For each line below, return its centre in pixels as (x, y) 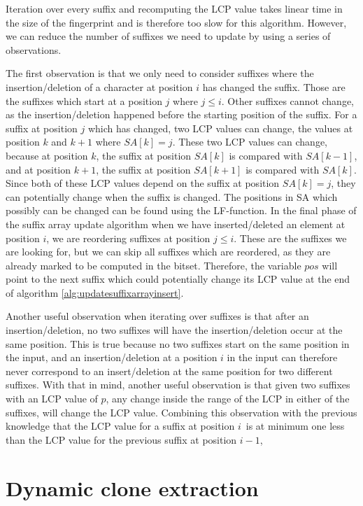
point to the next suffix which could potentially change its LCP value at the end (178, 279)
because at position (47, 155)
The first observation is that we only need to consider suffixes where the (160, 73)
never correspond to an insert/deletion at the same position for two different (169, 371)
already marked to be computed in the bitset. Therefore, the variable (154, 265)
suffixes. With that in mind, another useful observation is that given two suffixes (178, 385)
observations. (34, 49)
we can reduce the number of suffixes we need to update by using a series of (168, 36)
